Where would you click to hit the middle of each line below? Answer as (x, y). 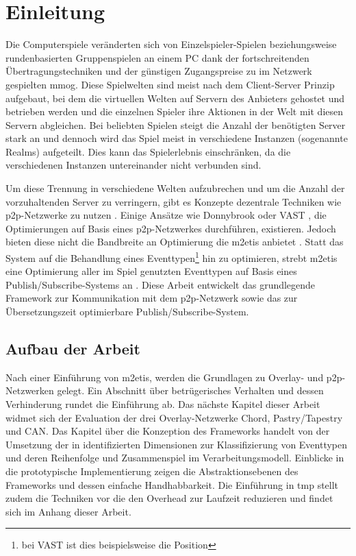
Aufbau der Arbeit (73, 349)
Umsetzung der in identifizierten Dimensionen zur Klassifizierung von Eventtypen (177, 444)
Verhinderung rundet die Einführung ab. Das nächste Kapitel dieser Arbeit (163, 404)
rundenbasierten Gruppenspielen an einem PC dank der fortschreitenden (157, 57)
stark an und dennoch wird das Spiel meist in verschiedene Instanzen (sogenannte (177, 138)
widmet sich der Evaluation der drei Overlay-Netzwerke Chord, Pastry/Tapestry (174, 417)
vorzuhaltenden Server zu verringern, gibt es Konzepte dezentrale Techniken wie (174, 201)
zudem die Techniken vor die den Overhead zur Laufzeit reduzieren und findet (169, 498)
